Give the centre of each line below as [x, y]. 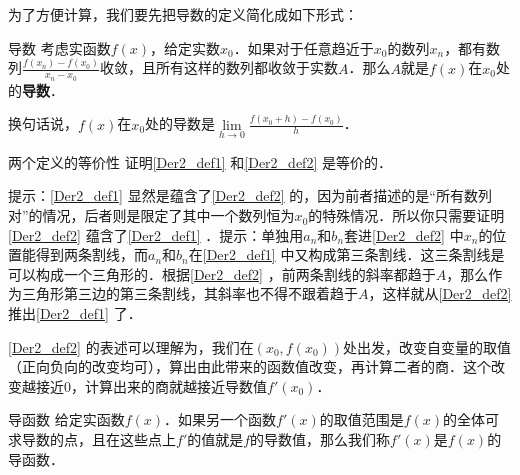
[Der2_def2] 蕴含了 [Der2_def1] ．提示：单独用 [156, 234]
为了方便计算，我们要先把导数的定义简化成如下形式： [183, 14]
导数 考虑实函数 [59, 47]
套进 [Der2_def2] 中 [404, 234]
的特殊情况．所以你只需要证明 [406, 215]
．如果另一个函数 [220, 419]
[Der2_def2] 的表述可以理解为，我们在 [131, 346]
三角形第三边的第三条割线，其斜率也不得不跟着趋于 [189, 293]
